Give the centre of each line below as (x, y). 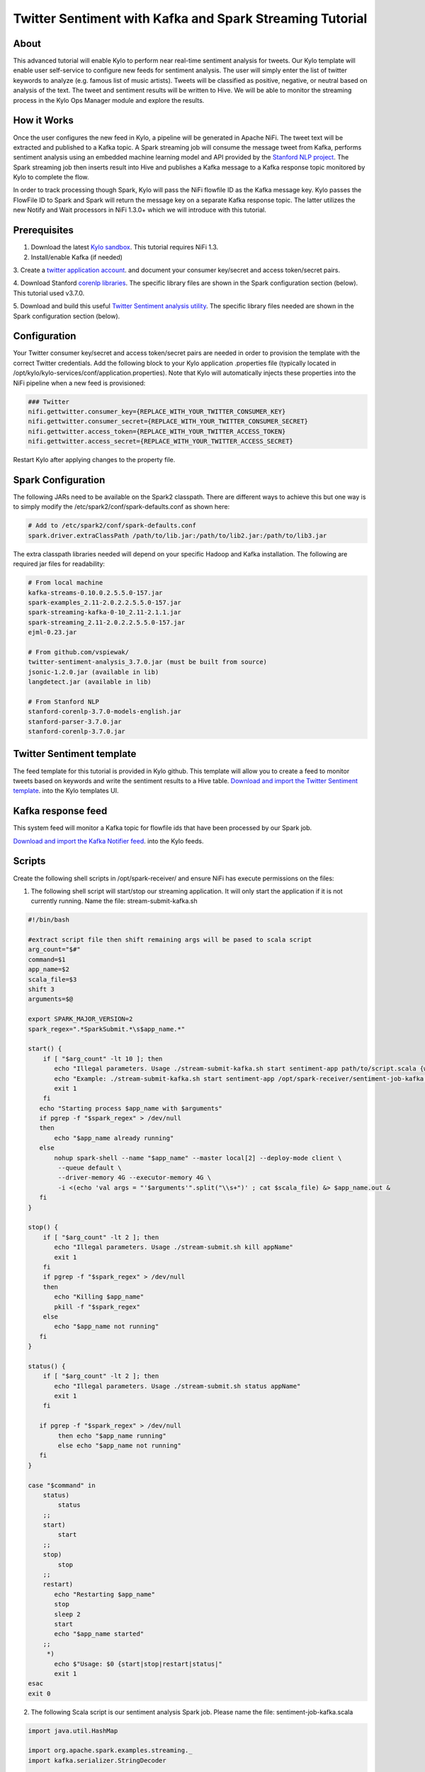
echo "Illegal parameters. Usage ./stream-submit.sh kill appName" (174, 1247)
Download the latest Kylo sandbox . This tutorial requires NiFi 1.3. (125, 247)
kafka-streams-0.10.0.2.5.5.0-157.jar (95, 593)
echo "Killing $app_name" (99, 1297)
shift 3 (41, 989)
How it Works (43, 120)
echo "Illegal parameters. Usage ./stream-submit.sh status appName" (177, 1386)
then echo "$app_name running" (112, 1436)
